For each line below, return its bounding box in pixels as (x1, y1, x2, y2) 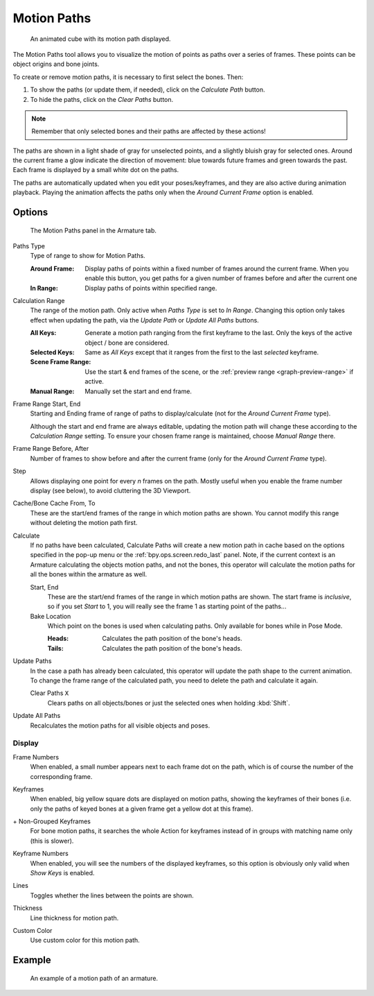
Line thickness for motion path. (30, 913, 119, 922)
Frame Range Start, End (12, 400, 81, 408)
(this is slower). (30, 836, 74, 845)
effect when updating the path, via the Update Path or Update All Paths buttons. (30, 316, 259, 324)
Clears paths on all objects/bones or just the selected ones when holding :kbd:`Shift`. (47, 698, 290, 707)
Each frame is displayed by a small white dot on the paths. (12, 166, 179, 174)
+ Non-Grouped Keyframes (12, 817, 91, 825)
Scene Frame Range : (30, 358, 91, 366)
